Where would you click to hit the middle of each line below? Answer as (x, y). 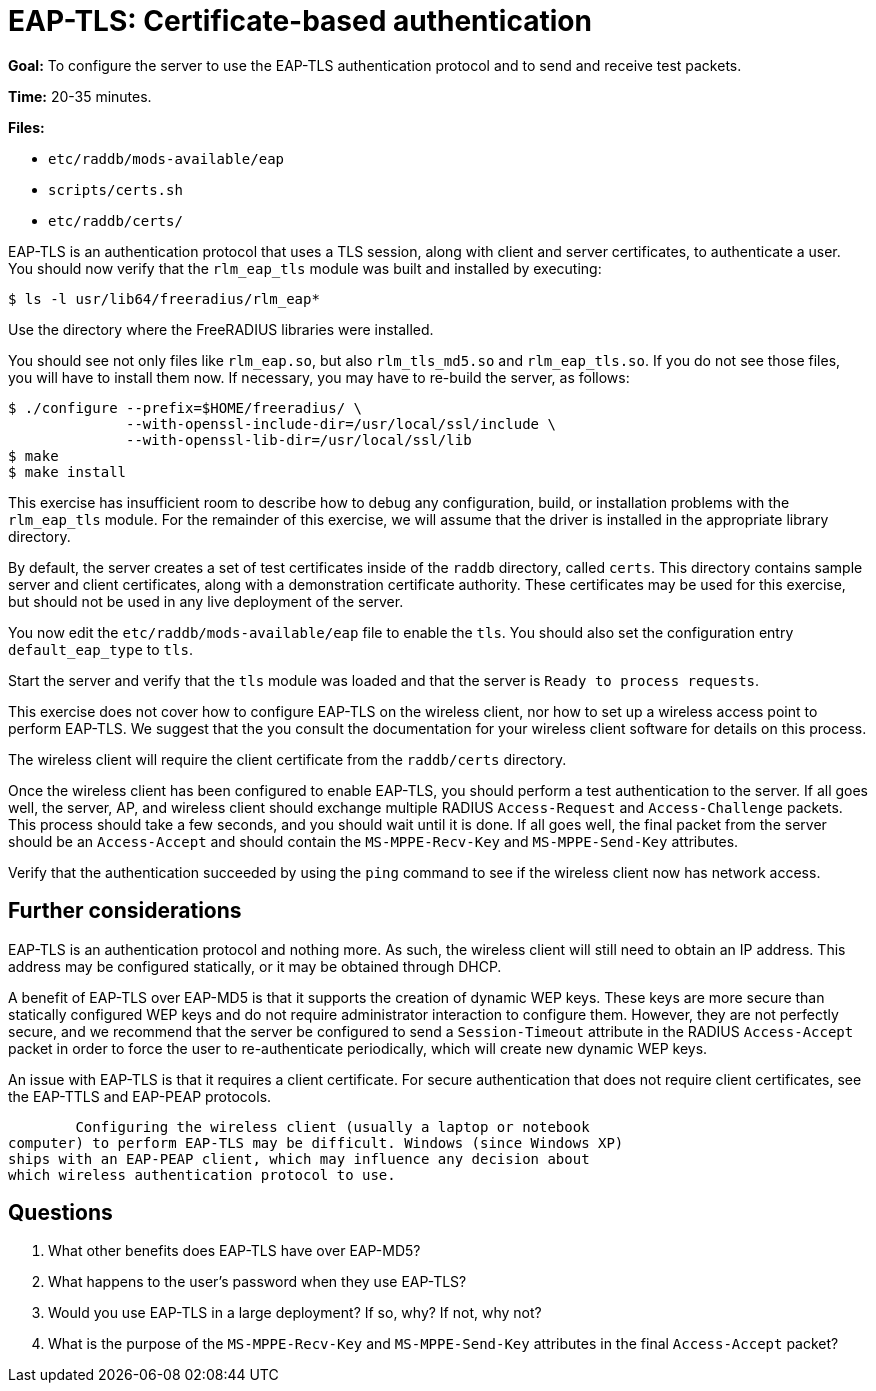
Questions (60, 1213)
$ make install (67, 471)
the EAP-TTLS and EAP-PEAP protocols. (140, 1096)
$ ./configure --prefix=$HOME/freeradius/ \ (185, 407)
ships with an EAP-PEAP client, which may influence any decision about (299, 1158)
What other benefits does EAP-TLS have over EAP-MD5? (234, 1251)
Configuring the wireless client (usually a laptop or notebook (332, 1126)
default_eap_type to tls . (100, 649)
